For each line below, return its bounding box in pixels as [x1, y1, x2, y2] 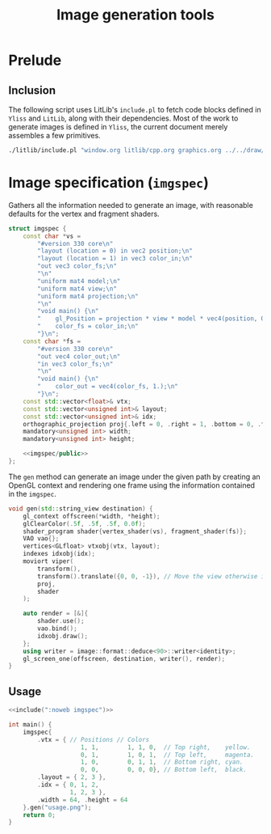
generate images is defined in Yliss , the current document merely [8, 122, 228, 131]
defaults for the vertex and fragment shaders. [8, 209, 160, 218]
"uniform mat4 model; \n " [37, 277, 121, 285]
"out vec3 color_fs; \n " [37, 262, 117, 270]
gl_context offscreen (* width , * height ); [23, 512, 161, 520]
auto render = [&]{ [23, 609, 89, 618]
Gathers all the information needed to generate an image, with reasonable [8, 200, 254, 210]
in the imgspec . [8, 489, 56, 498]
